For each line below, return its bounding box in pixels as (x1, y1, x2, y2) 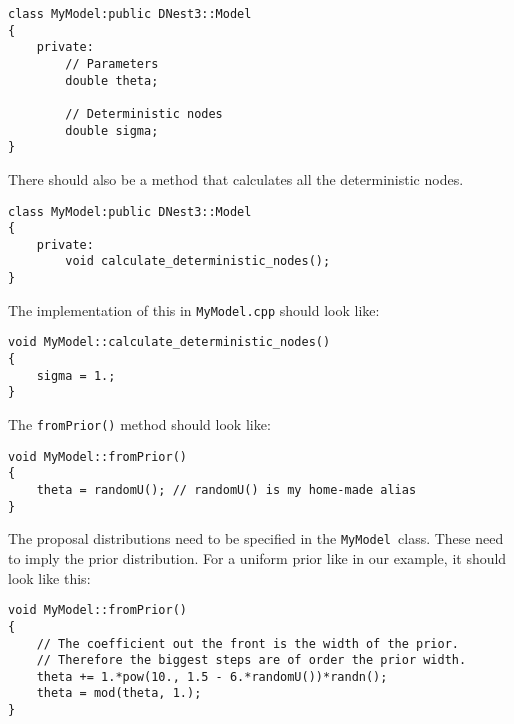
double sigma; (65, 123, 159, 138)
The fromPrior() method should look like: (8, 414, 271, 435)
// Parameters (65, 56, 159, 71)
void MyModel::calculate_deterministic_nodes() (8, 335, 331, 350)
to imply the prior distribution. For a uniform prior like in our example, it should (8, 548, 507, 568)
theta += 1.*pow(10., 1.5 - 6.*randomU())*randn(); (36, 669, 388, 684)
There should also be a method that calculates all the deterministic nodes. (8, 168, 464, 189)
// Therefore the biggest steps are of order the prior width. (36, 653, 467, 668)
